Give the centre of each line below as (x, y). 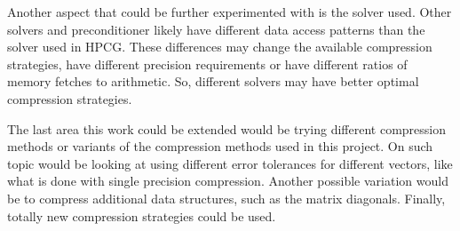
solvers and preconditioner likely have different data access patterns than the (216, 29)
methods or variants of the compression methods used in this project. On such (220, 146)
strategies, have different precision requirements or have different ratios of (207, 64)
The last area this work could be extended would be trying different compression (226, 128)
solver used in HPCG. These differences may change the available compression (220, 47)
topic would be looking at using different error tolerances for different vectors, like (230, 163)
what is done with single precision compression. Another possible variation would (228, 181)
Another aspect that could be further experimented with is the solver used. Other (230, 12)
